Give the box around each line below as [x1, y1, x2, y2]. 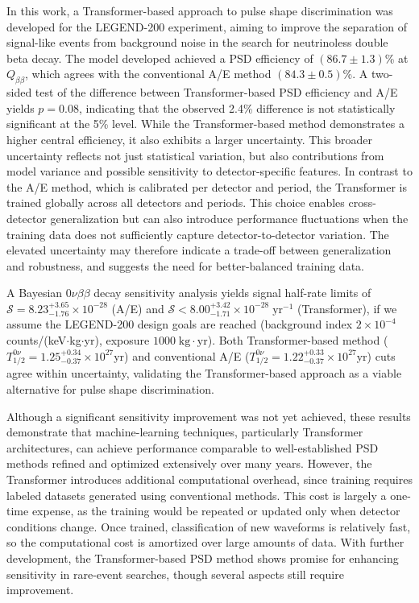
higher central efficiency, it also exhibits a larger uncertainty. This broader [6, 130, 372, 147]
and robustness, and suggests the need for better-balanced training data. [6, 257, 364, 274]
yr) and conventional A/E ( [114, 347, 250, 364]
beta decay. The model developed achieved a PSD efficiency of [6, 49, 313, 66]
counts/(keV [6, 332, 67, 349]
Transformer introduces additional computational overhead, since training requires [6, 470, 413, 487]
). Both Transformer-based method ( [207, 332, 388, 349]
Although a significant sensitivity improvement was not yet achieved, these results [6, 407, 411, 424]
